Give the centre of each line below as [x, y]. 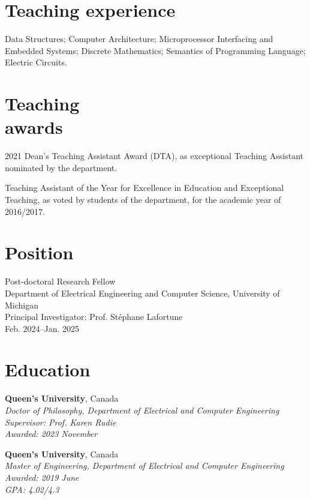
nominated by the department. [61, 167]
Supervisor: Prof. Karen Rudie [61, 422]
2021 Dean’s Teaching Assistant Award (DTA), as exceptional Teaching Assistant [154, 156]
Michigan [22, 305]
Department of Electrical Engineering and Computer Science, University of [142, 293]
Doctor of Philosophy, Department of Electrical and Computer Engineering [142, 410]
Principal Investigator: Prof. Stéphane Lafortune [94, 317]
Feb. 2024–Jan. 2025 [42, 328]
